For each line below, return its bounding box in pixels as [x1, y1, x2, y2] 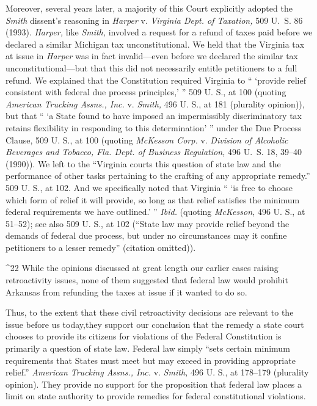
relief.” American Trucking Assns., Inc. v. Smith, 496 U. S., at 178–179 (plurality [5, 366, 309, 379]
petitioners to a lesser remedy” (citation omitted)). [5, 241, 196, 253]
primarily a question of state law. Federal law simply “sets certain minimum [5, 342, 290, 355]
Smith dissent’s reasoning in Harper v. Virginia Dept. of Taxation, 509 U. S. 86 [5, 13, 303, 26]
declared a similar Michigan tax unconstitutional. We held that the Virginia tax [5, 37, 305, 50]
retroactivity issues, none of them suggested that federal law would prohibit [5, 274, 288, 286]
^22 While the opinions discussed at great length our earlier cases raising [5, 261, 279, 274]
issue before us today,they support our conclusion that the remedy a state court [5, 317, 304, 330]
